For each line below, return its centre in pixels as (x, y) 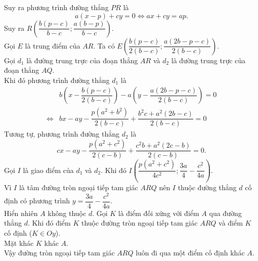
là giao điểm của (48, 170)
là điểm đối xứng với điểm (159, 213)
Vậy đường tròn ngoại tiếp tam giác (59, 253)
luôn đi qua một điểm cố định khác (190, 253)
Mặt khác (19, 243)
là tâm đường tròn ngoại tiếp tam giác (78, 187)
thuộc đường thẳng (207, 187)
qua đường (225, 213)
